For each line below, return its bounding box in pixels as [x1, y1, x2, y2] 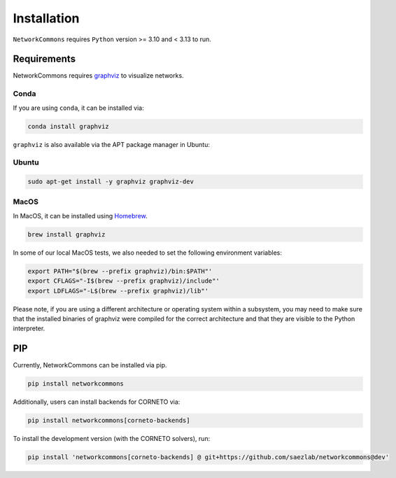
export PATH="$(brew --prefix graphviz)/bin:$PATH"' [27, 267, 213, 275]
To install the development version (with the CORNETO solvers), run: [13, 435, 211, 443]
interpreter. [13, 324, 45, 332]
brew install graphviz [27, 230, 106, 238]
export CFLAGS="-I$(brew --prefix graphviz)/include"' [27, 277, 220, 285]
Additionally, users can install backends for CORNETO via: [13, 398, 181, 406]
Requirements [13, 53, 76, 65]
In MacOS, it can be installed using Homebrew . [13, 211, 148, 220]
